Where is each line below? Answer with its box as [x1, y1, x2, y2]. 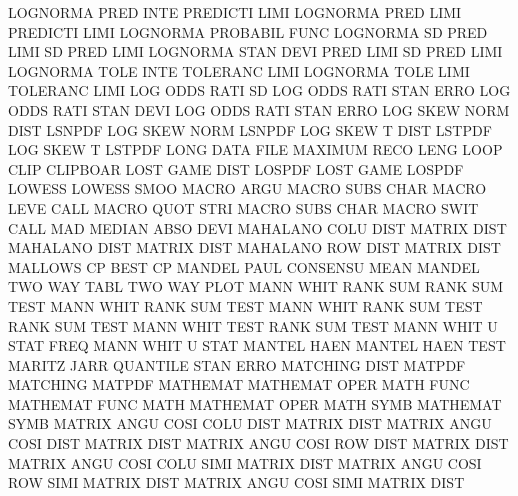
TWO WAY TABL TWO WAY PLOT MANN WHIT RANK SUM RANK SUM [8, 276, 504, 297]
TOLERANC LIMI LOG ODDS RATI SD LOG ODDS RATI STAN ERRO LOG [8, 80, 511, 101]
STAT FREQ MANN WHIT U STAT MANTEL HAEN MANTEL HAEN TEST [8, 335, 506, 356]
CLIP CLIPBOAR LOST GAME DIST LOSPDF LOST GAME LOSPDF [8, 158, 464, 179]
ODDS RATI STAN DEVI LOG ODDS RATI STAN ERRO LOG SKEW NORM [8, 99, 510, 120]
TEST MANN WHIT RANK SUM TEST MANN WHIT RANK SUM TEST [8, 295, 483, 316]
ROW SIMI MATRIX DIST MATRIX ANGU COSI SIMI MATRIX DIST [8, 472, 465, 493]
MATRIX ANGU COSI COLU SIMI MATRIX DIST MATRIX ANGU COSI [8, 452, 482, 473]
